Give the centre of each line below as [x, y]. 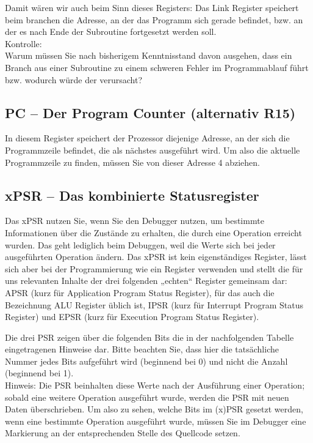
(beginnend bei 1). [39, 373]
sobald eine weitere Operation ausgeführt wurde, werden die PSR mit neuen [147, 397]
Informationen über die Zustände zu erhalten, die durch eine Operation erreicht [153, 232]
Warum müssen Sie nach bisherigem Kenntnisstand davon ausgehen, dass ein [149, 55]
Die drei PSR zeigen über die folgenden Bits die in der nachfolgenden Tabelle [149, 337]
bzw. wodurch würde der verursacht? [74, 79]
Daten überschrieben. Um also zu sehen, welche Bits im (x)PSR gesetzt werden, [154, 409]
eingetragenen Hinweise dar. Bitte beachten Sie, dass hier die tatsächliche [142, 349]
